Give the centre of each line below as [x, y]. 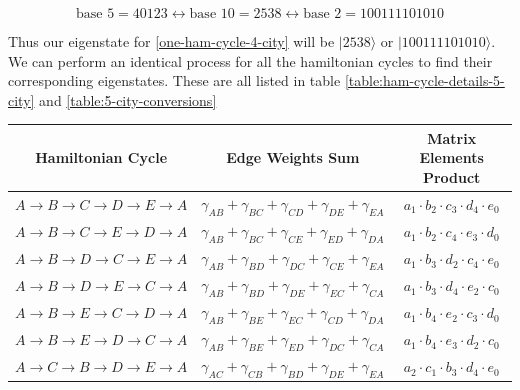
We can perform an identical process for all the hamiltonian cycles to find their [250, 60]
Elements [451, 157]
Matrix [452, 137]
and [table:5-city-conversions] [128, 99]
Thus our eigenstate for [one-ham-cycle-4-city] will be [171, 41]
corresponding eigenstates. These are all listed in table [174, 80]
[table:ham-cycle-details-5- [424, 80]
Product [451, 177]
